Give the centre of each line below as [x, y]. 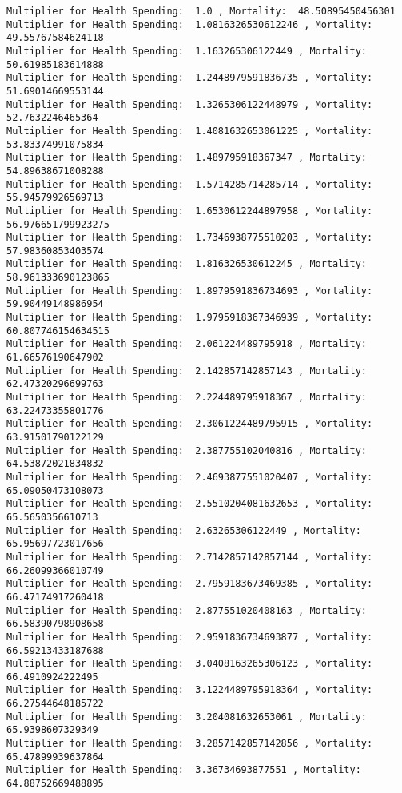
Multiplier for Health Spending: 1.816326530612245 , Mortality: [187, 264]
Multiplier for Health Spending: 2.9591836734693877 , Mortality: [190, 637]
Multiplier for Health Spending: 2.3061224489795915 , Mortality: [190, 424]
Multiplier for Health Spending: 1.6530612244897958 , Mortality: [190, 211]
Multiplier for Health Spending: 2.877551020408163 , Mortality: [187, 610]
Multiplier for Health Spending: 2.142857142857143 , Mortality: [187, 371]
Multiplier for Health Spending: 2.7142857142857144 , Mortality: [190, 557]
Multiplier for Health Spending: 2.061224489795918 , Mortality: [187, 344]
